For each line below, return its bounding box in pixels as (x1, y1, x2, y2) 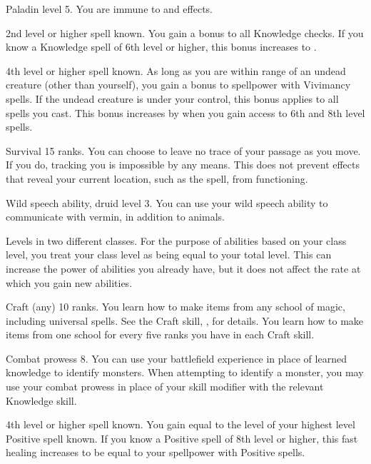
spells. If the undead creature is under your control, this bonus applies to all (6, 91, 339, 106)
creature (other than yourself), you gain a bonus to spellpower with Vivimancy (6, 77, 351, 92)
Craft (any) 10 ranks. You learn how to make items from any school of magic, (6, 299, 345, 314)
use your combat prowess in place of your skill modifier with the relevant (6, 379, 324, 394)
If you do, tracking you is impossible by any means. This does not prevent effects (6, 157, 360, 172)
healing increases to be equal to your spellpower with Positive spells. (6, 445, 305, 460)
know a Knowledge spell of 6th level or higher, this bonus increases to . (6, 39, 317, 54)
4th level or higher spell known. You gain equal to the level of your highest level (6, 417, 355, 432)
